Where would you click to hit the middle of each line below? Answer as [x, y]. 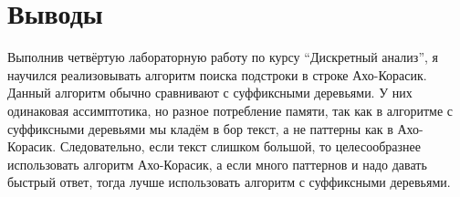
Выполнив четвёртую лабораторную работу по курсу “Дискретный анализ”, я [223, 57]
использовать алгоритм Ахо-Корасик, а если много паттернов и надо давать [217, 164]
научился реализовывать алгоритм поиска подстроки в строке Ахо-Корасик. [217, 74]
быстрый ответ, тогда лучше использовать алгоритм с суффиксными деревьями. [229, 182]
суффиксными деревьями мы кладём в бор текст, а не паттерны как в [200, 128]
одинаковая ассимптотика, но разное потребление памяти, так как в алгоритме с [230, 110]
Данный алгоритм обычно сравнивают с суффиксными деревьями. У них [210, 93]
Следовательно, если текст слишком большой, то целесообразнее [240, 146]
